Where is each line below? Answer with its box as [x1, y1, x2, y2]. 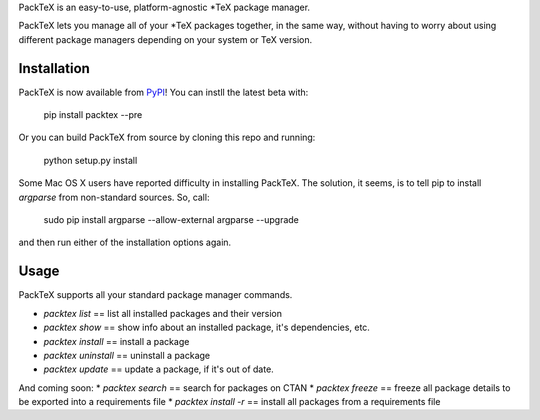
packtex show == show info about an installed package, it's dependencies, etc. [43, 321, 370, 334]
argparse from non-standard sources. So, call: [18, 191, 210, 203]
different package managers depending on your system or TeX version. [18, 33, 313, 45]
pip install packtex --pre [43, 109, 143, 121]
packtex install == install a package [43, 335, 190, 347]
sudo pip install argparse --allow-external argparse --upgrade [43, 214, 300, 226]
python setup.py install [43, 154, 138, 166]
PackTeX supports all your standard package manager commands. [18, 289, 293, 301]
